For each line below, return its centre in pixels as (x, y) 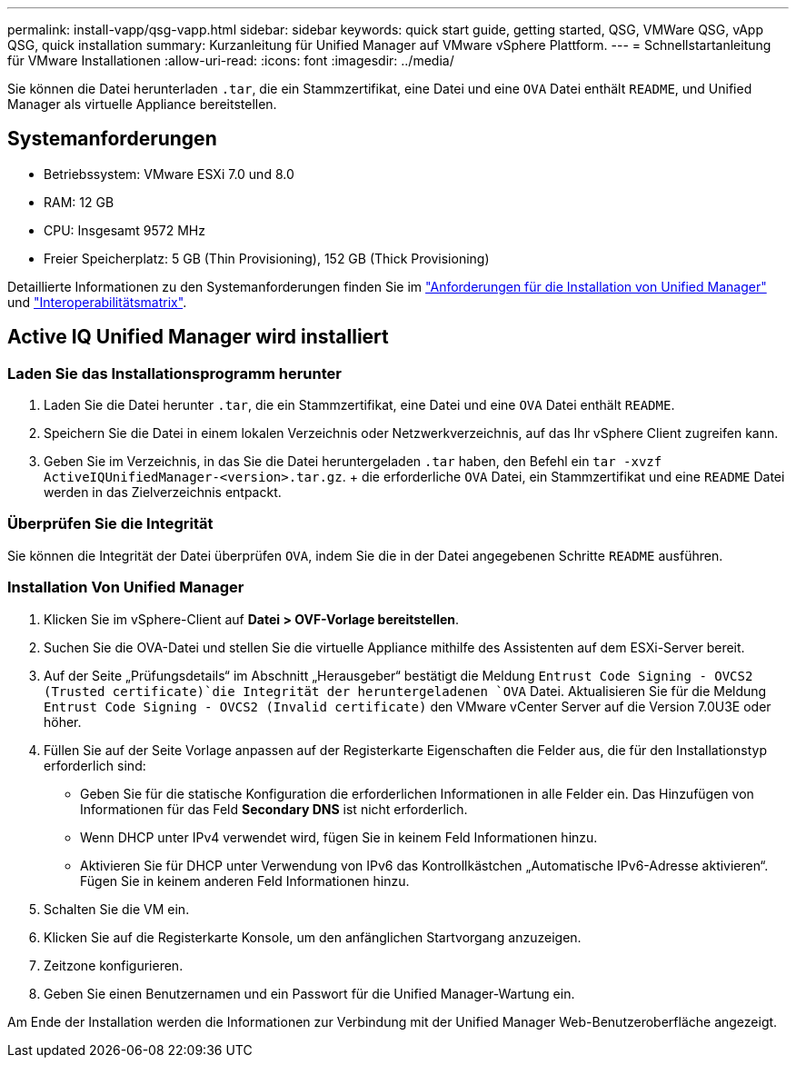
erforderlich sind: (95, 765)
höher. (63, 722)
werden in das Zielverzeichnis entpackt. (163, 493)
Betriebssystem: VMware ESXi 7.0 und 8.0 (169, 174)
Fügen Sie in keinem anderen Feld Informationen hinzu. (245, 881)
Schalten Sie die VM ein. (117, 909)
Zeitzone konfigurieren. (114, 965)
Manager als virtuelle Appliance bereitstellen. (142, 104)
